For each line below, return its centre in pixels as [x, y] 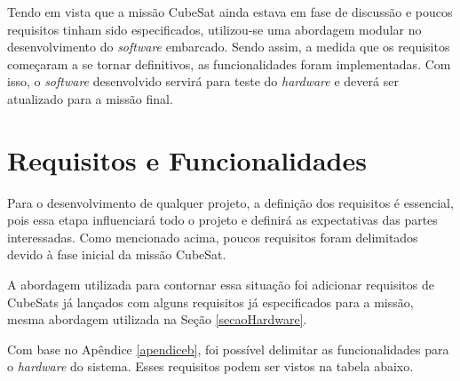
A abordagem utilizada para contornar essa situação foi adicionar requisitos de [221, 285]
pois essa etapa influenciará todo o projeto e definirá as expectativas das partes [222, 220]
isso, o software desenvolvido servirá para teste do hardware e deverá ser [203, 81]
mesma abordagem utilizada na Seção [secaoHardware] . [157, 319]
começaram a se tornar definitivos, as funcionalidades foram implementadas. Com [229, 63]
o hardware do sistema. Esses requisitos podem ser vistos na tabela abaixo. [210, 366]
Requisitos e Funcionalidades [187, 159]
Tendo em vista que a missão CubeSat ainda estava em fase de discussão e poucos [230, 12]
